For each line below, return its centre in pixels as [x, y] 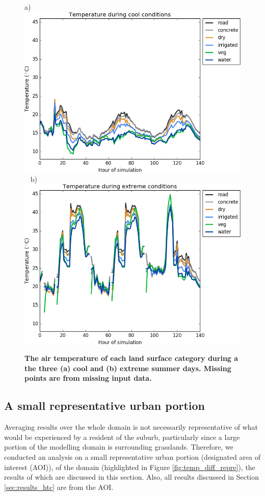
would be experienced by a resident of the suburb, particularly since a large [122, 437]
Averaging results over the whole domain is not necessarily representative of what [131, 427]
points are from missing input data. [88, 378]
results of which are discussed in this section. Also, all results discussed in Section [132, 477]
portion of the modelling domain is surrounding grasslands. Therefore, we [119, 447]
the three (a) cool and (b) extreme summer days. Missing [128, 368]
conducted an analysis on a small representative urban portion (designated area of [132, 456]
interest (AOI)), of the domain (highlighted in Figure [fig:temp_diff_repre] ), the [130, 467]
